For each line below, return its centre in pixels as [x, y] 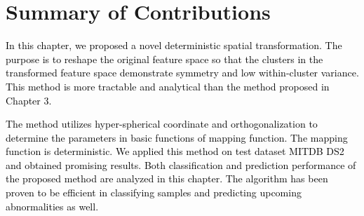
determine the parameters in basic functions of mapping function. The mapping [177, 137]
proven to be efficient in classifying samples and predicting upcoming [154, 193]
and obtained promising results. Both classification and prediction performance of [181, 164]
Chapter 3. [29, 100]
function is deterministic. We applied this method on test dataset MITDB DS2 [175, 151]
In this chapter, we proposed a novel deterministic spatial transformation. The [174, 45]
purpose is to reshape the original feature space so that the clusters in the [164, 59]
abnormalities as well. [52, 206]
